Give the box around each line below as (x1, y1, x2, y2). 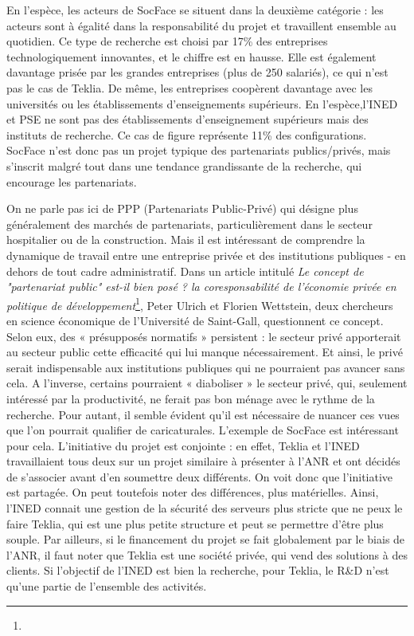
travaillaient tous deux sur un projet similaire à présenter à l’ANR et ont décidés (6, 453, 400, 469)
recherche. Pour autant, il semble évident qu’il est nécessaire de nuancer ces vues (6, 406, 400, 422)
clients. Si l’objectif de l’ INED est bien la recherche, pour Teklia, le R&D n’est (6, 562, 389, 579)
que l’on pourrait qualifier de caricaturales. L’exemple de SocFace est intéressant (6, 422, 399, 438)
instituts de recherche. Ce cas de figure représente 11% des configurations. (6, 126, 367, 143)
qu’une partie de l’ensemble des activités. (6, 578, 207, 595)
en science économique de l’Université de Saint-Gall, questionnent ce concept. (6, 312, 384, 328)
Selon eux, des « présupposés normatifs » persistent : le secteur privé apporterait (6, 328, 401, 344)
